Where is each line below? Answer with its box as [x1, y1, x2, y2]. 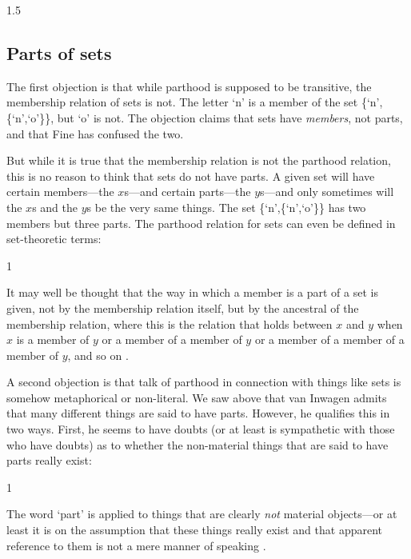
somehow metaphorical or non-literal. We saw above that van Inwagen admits [6, 389, 387, 405]
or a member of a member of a [254, 331, 405, 348]
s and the [32, 198, 78, 215]
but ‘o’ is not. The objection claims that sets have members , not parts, [57, 109, 403, 126]
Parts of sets [6, 40, 112, 65]
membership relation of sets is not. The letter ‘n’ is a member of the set [6, 94, 358, 110]
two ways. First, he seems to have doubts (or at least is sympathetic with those [6, 421, 395, 437]
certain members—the [6, 183, 114, 200]
